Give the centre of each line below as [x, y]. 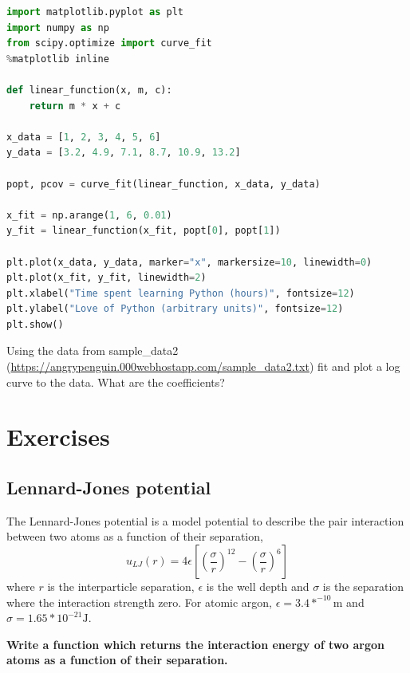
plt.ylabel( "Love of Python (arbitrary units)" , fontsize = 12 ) [175, 309]
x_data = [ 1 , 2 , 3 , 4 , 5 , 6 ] [84, 137]
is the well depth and [258, 586]
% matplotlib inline [58, 59]
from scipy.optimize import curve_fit [109, 43]
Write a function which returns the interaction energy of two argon [195, 644]
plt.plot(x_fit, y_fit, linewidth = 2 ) [106, 278]
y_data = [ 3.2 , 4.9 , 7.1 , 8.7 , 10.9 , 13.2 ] [124, 153]
